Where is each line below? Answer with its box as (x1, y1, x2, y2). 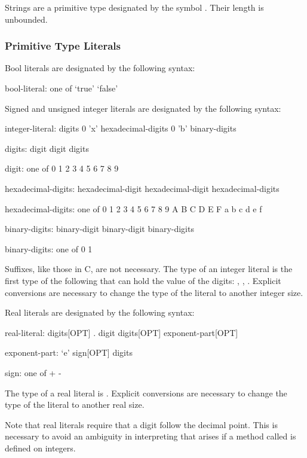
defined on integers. (5, 441, 76, 454)
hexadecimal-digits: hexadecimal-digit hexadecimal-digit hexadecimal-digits (5, 182, 280, 194)
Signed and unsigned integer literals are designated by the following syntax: (5, 102, 281, 114)
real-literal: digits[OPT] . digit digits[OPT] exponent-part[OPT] (5, 326, 238, 338)
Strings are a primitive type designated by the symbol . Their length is (5, 1, 264, 13)
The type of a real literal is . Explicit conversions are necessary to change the (5, 386, 287, 399)
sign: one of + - (5, 366, 62, 378)
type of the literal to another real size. (5, 398, 145, 411)
